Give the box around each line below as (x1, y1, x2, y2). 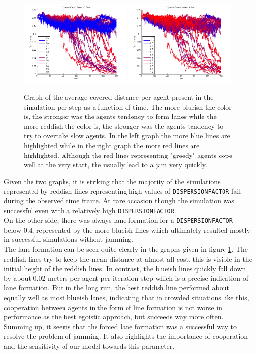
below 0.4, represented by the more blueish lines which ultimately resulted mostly (4, 224, 250, 235)
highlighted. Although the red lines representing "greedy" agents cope (24, 150, 232, 160)
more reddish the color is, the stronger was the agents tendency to (24, 120, 224, 131)
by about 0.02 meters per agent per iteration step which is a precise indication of (4, 273, 248, 283)
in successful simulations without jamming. (4, 234, 133, 244)
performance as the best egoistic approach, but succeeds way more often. (4, 312, 224, 322)
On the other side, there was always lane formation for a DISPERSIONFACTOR (4, 215, 233, 225)
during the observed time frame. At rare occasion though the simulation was (4, 195, 234, 205)
